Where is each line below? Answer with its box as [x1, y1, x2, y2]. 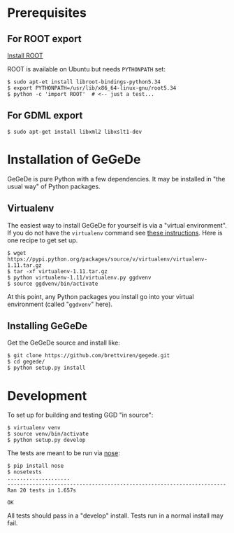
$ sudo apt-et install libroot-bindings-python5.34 [7, 78, 161, 85]
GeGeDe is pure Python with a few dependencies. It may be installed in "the [7, 174, 226, 183]
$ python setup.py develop [7, 436, 86, 444]
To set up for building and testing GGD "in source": [7, 411, 154, 420]
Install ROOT [7, 51, 43, 60]
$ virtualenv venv [7, 424, 61, 431]
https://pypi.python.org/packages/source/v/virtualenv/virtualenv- [7, 256, 208, 263]
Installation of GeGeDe [7, 152, 141, 167]
